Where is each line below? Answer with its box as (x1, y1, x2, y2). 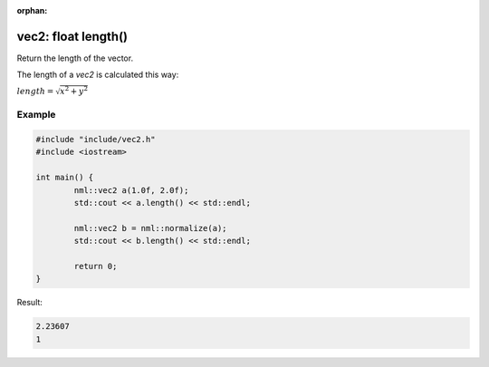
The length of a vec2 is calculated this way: (16, 69, 179, 81)
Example (16, 109, 56, 121)
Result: (16, 297, 43, 308)
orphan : (16, 5, 48, 15)
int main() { (35, 172, 94, 183)
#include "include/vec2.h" (35, 134, 156, 145)
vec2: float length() (16, 28, 129, 44)
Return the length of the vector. (16, 53, 134, 63)
